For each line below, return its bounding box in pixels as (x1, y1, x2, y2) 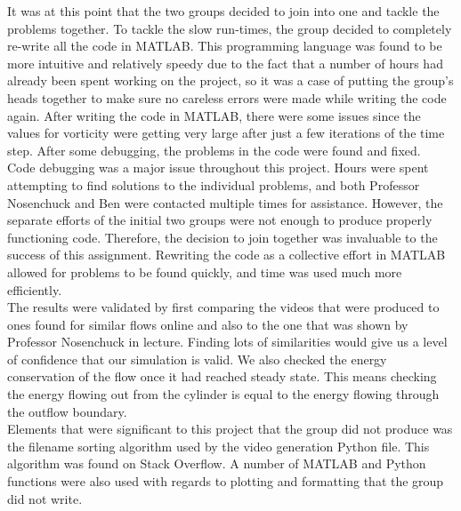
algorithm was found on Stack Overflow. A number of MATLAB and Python (7, 454, 426, 473)
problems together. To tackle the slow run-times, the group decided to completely (7, 19, 452, 37)
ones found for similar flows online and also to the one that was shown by (7, 315, 408, 333)
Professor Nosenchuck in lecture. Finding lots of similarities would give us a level (7, 332, 448, 351)
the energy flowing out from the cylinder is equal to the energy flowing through (7, 385, 440, 403)
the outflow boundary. (7, 402, 127, 420)
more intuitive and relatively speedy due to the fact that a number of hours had (7, 53, 443, 72)
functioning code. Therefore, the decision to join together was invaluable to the (7, 228, 438, 246)
